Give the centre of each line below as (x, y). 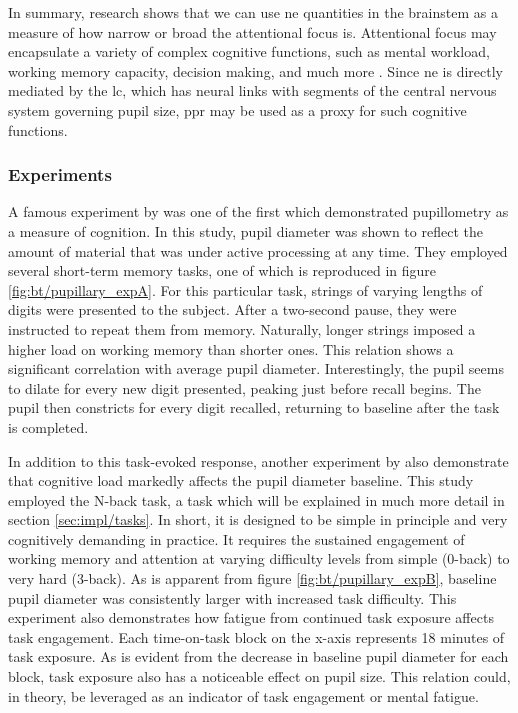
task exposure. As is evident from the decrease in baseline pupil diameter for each (258, 656)
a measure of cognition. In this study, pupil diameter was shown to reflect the (245, 230)
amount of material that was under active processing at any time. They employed (258, 250)
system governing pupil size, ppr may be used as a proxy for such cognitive (237, 109)
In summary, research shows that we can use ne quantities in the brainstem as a (253, 12)
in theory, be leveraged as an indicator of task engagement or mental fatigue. (243, 695)
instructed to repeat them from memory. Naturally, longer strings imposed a (242, 328)
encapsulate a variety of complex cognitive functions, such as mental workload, (249, 51)
